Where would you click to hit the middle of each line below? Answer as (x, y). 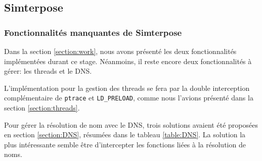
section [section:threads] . (42, 108)
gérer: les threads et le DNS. (48, 71)
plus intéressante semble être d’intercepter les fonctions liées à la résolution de (125, 144)
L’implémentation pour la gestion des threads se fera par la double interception (127, 88)
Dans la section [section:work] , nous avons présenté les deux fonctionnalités (120, 51)
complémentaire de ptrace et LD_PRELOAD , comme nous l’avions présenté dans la (129, 98)
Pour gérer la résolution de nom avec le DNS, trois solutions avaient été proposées (131, 124)
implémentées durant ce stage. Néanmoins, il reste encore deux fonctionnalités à (128, 61)
